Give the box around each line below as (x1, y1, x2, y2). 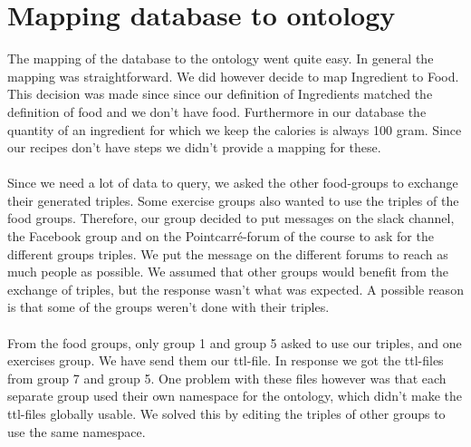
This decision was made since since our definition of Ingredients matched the (7, 84, 433, 103)
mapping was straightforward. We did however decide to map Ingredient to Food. (7, 66, 459, 85)
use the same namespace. (7, 422, 146, 441)
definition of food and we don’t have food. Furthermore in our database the (7, 102, 427, 121)
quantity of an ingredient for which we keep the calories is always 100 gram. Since (7, 120, 462, 139)
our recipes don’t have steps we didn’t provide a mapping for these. (7, 138, 381, 157)
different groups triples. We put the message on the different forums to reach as (7, 244, 448, 263)
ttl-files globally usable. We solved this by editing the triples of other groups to (7, 404, 446, 423)
